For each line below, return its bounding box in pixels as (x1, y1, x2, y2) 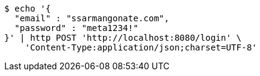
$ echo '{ (4, 4, 51, 13)
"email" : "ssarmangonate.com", (14, 13, 169, 23)
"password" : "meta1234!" (14, 23, 139, 33)
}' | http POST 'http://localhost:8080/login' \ (4, 33, 242, 43)
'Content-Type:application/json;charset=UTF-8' (24, 43, 258, 52)
